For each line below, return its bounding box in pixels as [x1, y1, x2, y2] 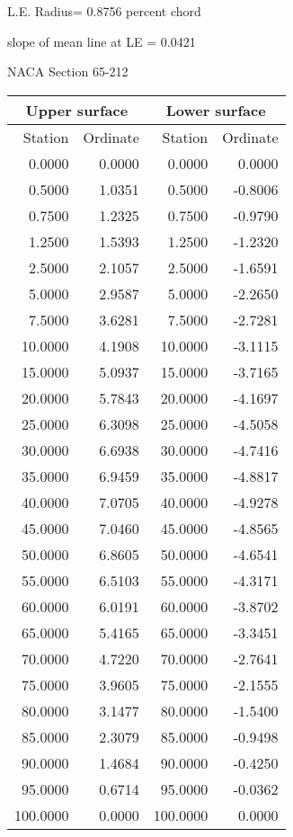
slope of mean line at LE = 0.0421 [7, 31, 196, 50]
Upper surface [25, 99, 129, 120]
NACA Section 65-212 [7, 62, 129, 81]
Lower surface [165, 99, 266, 120]
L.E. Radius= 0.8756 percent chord [7, 2, 201, 20]
